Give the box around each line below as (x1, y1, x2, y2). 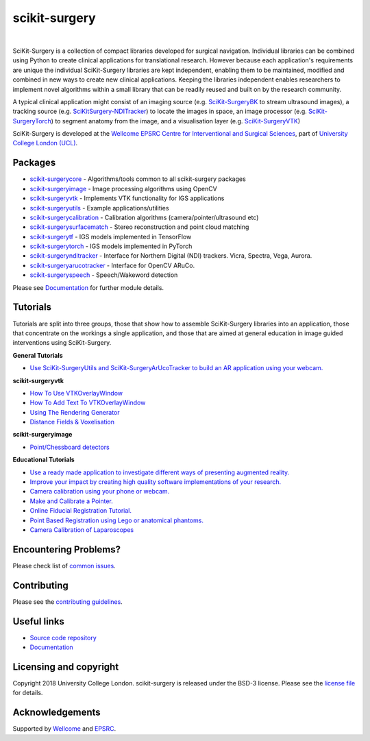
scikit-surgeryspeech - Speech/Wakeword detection (29, 271, 178, 279)
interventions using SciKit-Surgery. (12, 339, 112, 347)
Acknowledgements (12, 707, 101, 718)
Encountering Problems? (12, 544, 121, 555)
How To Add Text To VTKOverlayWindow (29, 398, 146, 407)
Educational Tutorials (12, 456, 75, 464)
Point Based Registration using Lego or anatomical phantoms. (29, 516, 203, 524)
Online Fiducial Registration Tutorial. (29, 507, 132, 515)
